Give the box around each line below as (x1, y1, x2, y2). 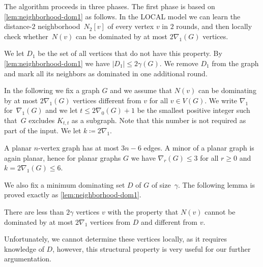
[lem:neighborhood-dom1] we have (4, 57, 110, 68)
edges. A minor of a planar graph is (143, 142, 254, 153)
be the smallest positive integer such (137, 105, 250, 115)
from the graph (212, 57, 259, 68)
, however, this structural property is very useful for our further (52, 243, 251, 254)
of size (151, 179, 171, 190)
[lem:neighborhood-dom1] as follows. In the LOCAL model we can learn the (4, 11, 241, 21)
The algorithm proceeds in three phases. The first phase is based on (4, 1, 215, 11)
